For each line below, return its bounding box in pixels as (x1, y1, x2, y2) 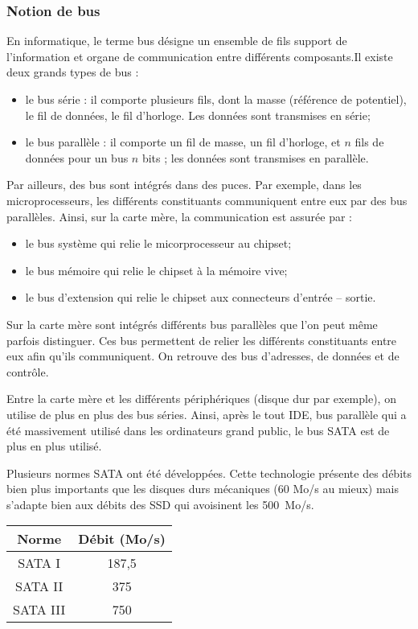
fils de (354, 134, 384, 150)
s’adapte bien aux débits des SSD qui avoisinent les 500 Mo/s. (6, 495, 314, 512)
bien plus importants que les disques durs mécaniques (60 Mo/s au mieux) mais (6, 480, 400, 497)
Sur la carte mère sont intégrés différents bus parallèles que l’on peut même (6, 315, 378, 332)
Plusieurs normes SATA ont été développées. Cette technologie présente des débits (6, 464, 412, 481)
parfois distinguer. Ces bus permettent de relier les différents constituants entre (6, 331, 397, 348)
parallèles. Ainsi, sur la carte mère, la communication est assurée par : (6, 208, 352, 224)
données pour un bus (25, 149, 129, 166)
